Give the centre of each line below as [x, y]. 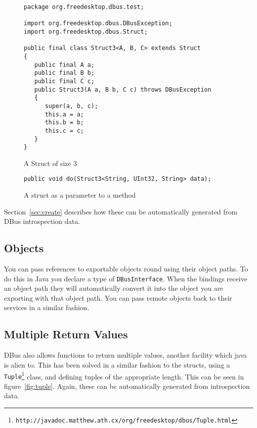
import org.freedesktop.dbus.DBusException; [98, 24]
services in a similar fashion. [47, 307]
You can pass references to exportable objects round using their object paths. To [126, 269]
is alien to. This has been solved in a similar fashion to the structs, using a [117, 364]
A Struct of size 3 [50, 163]
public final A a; [64, 65]
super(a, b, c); [71, 106]
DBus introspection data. [42, 221]
